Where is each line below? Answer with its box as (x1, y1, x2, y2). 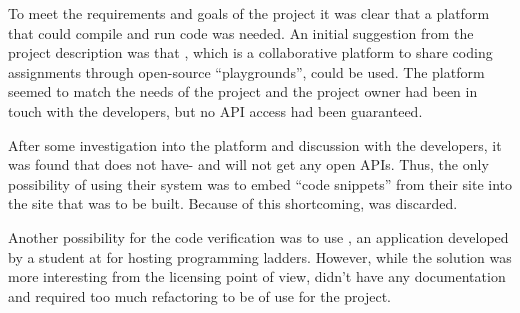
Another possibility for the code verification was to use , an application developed (8, 226, 509, 247)
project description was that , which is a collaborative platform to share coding (8, 42, 493, 63)
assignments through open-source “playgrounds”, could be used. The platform (8, 61, 485, 82)
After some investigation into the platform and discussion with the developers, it (8, 134, 502, 155)
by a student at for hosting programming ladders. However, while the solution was (8, 246, 512, 267)
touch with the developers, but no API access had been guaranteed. (8, 100, 423, 121)
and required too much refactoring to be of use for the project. (8, 285, 391, 306)
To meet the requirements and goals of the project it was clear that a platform (8, 3, 490, 23)
